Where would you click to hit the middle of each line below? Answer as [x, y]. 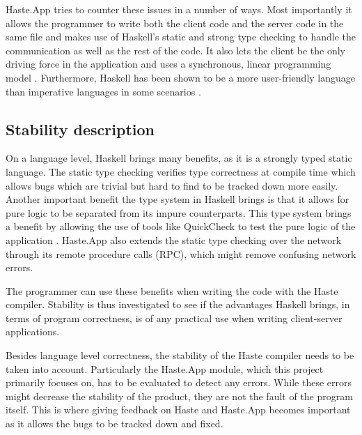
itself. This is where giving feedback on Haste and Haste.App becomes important [178, 410]
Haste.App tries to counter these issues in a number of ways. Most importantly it [179, 9]
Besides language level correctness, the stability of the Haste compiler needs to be [180, 355]
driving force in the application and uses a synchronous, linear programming [168, 64]
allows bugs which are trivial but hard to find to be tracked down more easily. [172, 185]
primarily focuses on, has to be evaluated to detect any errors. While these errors [179, 382]
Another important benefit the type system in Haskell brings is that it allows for [178, 199]
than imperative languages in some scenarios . [103, 91]
